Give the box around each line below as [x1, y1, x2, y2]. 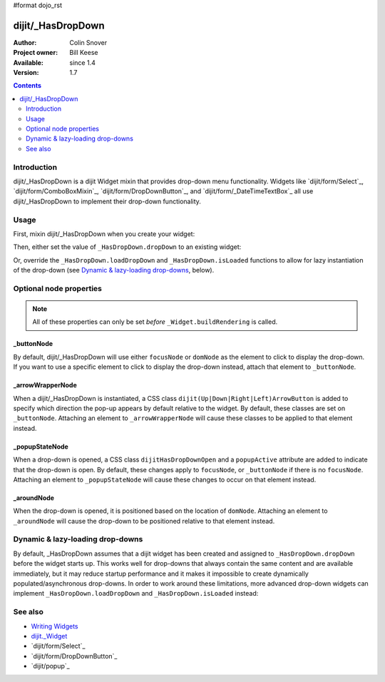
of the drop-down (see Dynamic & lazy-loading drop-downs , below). [13, 266, 215, 275]
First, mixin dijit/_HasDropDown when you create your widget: [13, 229, 195, 238]
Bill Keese [69, 49, 98, 57]
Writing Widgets [31, 621, 78, 631]
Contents [13, 81, 42, 90]
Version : [13, 68, 39, 77]
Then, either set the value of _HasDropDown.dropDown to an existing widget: [13, 243, 242, 251]
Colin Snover [69, 38, 108, 46]
